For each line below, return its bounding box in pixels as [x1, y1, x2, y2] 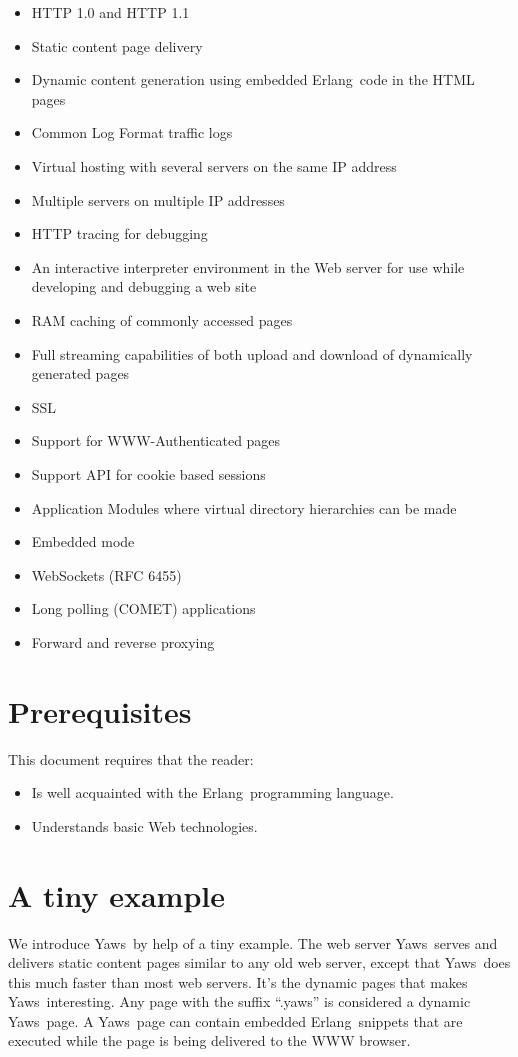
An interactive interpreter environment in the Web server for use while [31, 256, 465, 277]
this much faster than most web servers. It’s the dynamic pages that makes [8, 971, 468, 992]
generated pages [31, 363, 130, 384]
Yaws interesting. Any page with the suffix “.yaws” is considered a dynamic [8, 991, 471, 1012]
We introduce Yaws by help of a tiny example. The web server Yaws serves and [8, 932, 498, 953]
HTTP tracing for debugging [31, 223, 208, 244]
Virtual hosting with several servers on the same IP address [31, 155, 397, 176]
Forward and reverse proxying [31, 631, 215, 652]
